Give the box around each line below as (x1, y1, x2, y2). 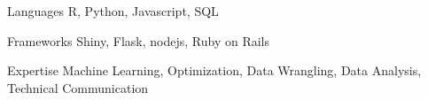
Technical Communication (7, 78, 149, 96)
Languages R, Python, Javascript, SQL (7, 2, 219, 19)
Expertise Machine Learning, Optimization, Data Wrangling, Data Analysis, (7, 61, 422, 80)
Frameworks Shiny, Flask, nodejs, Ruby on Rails (7, 31, 269, 50)
